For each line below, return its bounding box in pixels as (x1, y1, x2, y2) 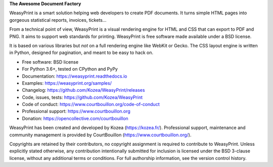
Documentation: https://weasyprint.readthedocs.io (22, 73, 127, 79)
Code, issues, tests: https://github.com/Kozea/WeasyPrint (22, 94, 143, 100)
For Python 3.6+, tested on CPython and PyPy (22, 66, 118, 72)
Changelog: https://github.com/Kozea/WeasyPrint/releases (22, 87, 145, 93)
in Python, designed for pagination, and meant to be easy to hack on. (9, 49, 154, 55)
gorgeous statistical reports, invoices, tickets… (9, 17, 107, 23)
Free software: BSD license (22, 59, 78, 65)
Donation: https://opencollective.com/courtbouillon (22, 115, 128, 121)
